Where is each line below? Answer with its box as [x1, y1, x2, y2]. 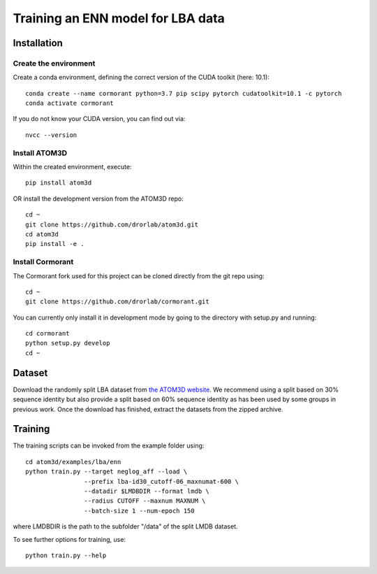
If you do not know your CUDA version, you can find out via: [13, 115, 186, 123]
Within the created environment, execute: [13, 163, 132, 171]
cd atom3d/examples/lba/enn [25, 458, 121, 466]
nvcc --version [25, 131, 77, 139]
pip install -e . [25, 240, 84, 248]
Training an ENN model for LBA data [13, 10, 225, 26]
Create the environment [13, 58, 96, 68]
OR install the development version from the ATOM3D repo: [13, 194, 184, 203]
